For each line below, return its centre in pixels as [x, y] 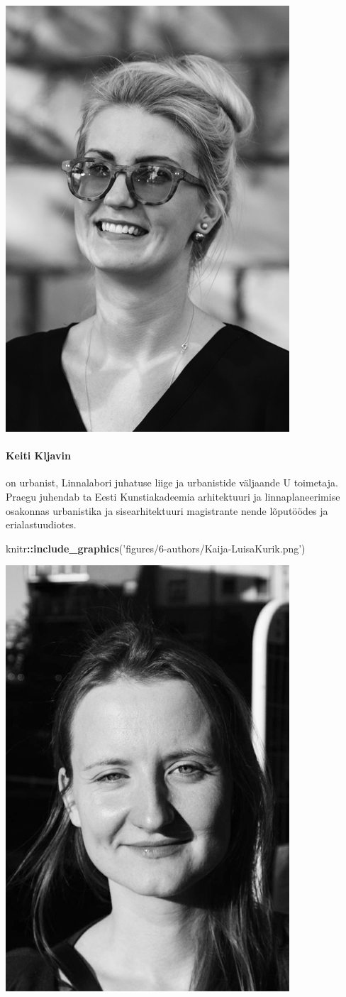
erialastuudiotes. [41, 524]
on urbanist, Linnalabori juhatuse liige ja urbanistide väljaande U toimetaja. [172, 483]
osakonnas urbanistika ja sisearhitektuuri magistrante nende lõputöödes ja [167, 510]
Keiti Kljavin [38, 456]
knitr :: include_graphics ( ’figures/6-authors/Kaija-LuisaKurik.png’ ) [156, 548]
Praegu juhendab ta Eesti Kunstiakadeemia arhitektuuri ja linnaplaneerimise [173, 496]
